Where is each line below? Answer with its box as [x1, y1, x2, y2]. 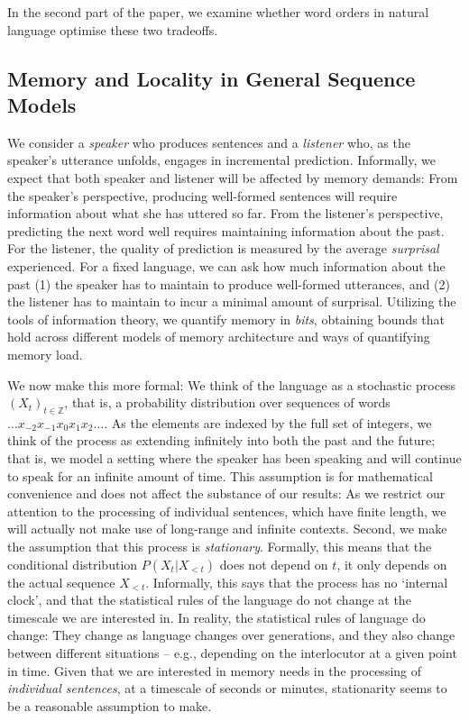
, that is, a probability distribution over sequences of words [64, 393, 391, 412]
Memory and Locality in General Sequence [7, 64, 416, 92]
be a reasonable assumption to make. [7, 696, 212, 715]
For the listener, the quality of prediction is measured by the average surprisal [7, 239, 439, 258]
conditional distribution [7, 554, 138, 573]
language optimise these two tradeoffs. [7, 20, 218, 39]
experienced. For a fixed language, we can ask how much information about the [7, 256, 446, 275]
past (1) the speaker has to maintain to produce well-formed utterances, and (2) [7, 274, 450, 293]
